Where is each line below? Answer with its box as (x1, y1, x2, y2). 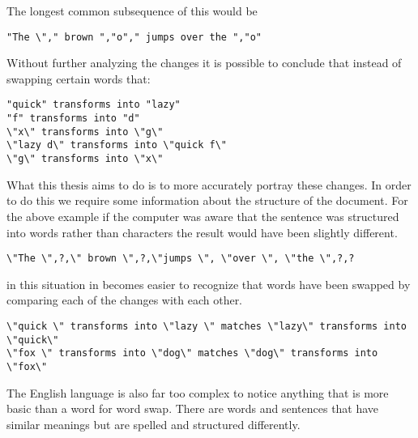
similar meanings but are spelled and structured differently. (6, 415, 301, 432)
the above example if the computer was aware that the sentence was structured (6, 207, 399, 224)
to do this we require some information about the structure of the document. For (6, 192, 408, 209)
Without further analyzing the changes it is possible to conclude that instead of (6, 54, 402, 71)
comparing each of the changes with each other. (6, 291, 243, 308)
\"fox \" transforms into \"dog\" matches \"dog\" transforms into (6, 347, 378, 359)
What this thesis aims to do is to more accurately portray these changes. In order (6, 176, 412, 193)
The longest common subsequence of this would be (6, 2, 258, 19)
